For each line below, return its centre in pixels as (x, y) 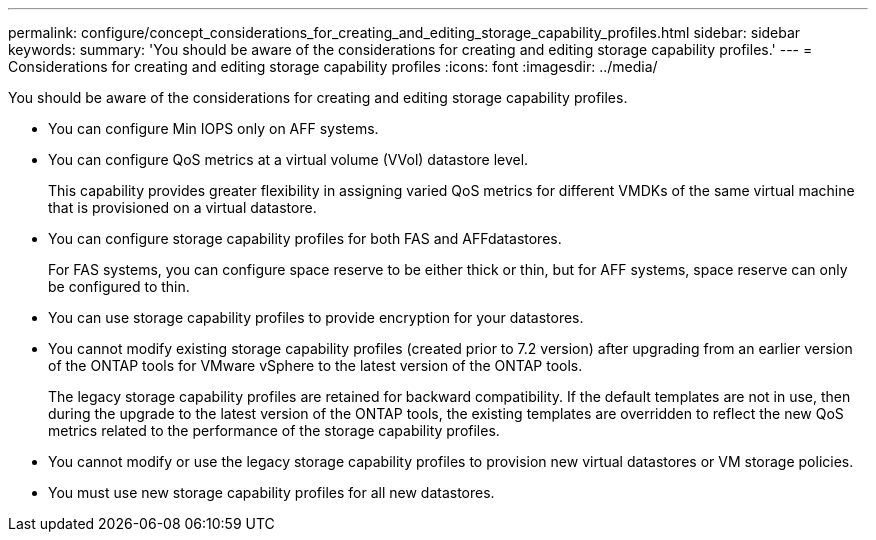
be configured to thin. (119, 286)
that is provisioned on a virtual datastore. (182, 207)
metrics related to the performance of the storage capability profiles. (274, 430)
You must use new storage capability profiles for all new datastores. (271, 492)
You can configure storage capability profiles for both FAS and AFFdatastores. (305, 238)
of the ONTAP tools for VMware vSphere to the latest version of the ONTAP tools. (315, 365)
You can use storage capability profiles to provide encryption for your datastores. (316, 317)
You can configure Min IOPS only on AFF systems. (213, 128)
